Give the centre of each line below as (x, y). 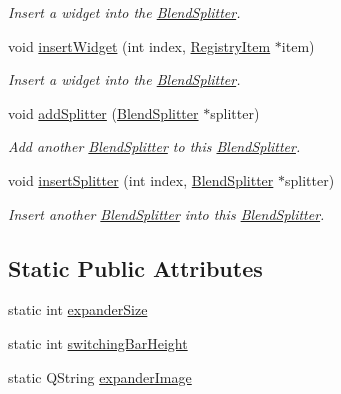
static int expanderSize (78, 309)
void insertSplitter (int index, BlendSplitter (141, 179)
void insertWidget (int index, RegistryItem (139, 45)
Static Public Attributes (135, 267)
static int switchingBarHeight (98, 342)
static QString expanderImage (100, 376)
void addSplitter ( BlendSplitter (103, 112)
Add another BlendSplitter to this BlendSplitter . (154, 146)
